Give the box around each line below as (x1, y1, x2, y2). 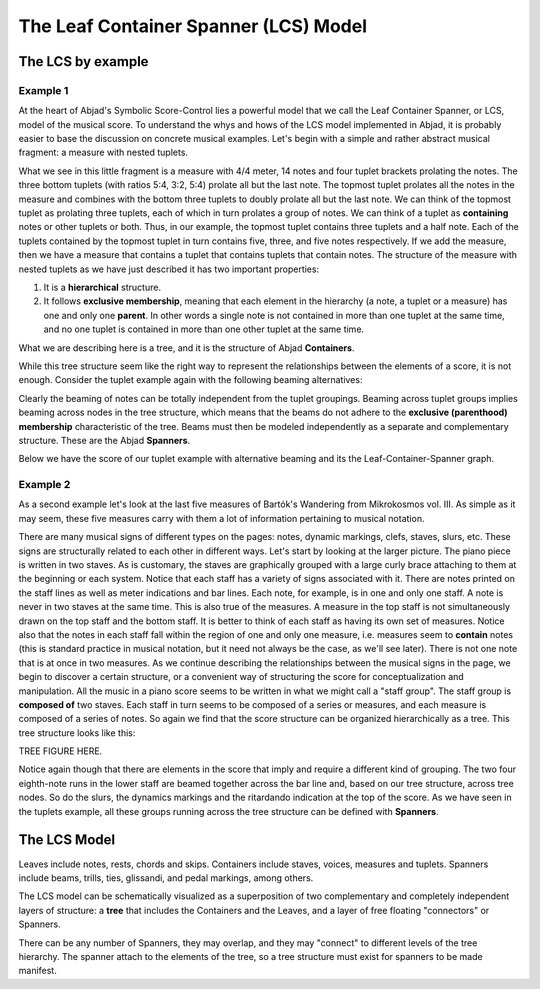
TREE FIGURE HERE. (18, 745, 103, 757)
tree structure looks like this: (18, 726, 136, 739)
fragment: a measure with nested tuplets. (18, 146, 189, 159)
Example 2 (18, 478, 71, 492)
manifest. (18, 965, 57, 977)
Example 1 (18, 83, 69, 97)
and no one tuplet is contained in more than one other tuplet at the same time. (43, 323, 365, 335)
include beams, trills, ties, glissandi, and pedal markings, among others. (18, 871, 314, 884)
